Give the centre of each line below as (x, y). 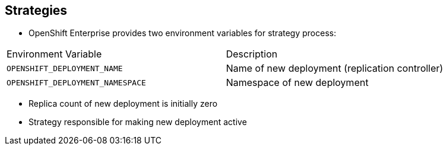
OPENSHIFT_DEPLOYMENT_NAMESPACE (76, 82)
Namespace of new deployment (297, 83)
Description (252, 54)
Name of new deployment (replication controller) (335, 68)
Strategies (36, 10)
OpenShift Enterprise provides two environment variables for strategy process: (183, 33)
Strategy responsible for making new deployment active (138, 122)
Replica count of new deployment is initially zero (123, 104)
